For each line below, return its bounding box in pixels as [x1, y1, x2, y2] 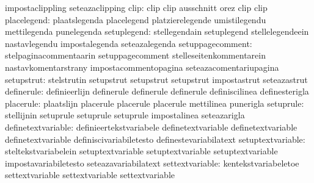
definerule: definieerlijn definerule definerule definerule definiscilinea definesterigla [5, 85, 309, 98]
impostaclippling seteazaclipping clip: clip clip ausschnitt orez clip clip [5, 1, 268, 13]
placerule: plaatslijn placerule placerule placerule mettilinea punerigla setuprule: [5, 96, 304, 109]
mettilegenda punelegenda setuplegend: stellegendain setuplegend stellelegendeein [5, 25, 309, 38]
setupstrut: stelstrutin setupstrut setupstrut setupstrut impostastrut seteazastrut [5, 73, 308, 85]
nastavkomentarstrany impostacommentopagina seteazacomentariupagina [5, 60, 279, 73]
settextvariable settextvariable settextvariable [5, 168, 175, 181]
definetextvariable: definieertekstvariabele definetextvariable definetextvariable [5, 120, 298, 133]
